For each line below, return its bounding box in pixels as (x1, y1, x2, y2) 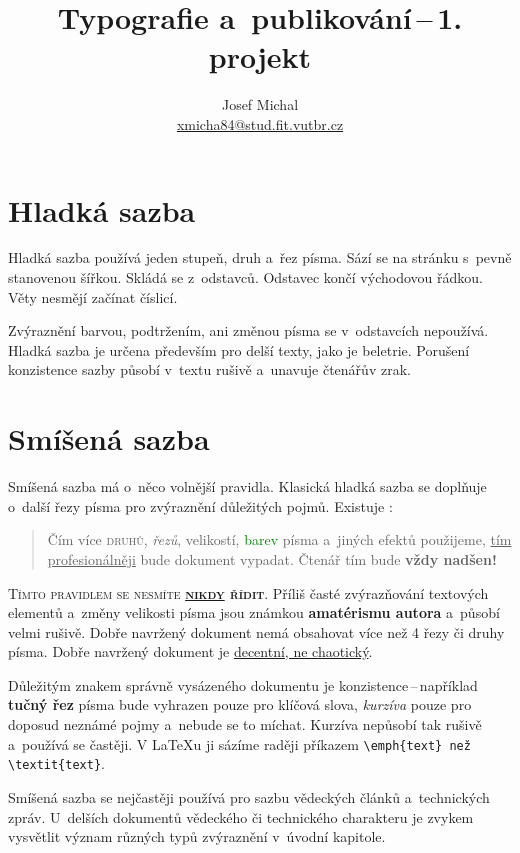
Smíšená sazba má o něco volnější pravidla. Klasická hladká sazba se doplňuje (8, 476, 487, 497)
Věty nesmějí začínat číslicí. (8, 286, 178, 307)
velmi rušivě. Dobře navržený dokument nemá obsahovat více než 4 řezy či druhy (8, 621, 505, 642)
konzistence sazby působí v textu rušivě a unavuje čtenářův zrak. (8, 359, 411, 380)
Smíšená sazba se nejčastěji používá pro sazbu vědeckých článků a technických (8, 786, 490, 807)
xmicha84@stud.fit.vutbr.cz (176, 113, 344, 134)
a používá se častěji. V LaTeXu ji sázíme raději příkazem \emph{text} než (8, 733, 471, 754)
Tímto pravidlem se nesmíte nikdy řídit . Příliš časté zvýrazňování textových (8, 582, 489, 603)
